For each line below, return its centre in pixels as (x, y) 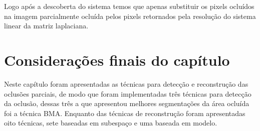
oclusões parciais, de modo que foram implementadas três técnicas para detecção (128, 93)
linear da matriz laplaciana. (46, 26)
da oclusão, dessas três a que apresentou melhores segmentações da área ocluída (127, 103)
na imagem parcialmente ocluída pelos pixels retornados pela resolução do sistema (130, 16)
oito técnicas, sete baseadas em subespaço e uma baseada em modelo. (111, 123)
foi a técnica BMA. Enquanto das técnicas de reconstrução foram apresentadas (125, 113)
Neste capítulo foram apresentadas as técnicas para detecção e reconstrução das (126, 83)
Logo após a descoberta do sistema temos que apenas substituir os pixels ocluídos (129, 6)
